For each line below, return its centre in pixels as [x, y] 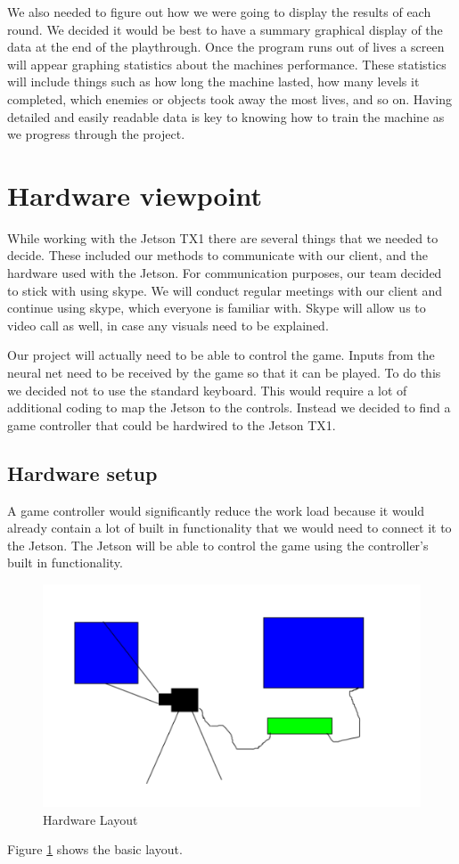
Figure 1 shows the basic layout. [95, 849]
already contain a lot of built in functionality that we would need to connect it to [229, 528]
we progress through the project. [96, 134]
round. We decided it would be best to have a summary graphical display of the [225, 29]
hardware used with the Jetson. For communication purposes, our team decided [225, 273]
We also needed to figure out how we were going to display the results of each [219, 12]
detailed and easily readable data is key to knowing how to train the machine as [226, 116]
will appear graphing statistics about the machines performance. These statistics [227, 64]
